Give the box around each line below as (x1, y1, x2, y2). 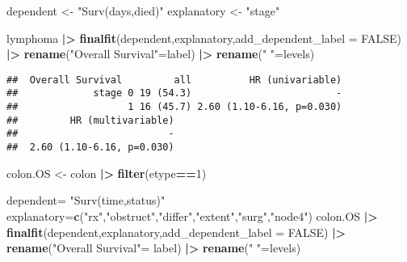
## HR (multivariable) (6, 114, 174, 126)
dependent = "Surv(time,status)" (6, 192, 166, 209)
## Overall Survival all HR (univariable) (6, 74, 342, 86)
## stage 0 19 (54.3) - (6, 87, 342, 99)
